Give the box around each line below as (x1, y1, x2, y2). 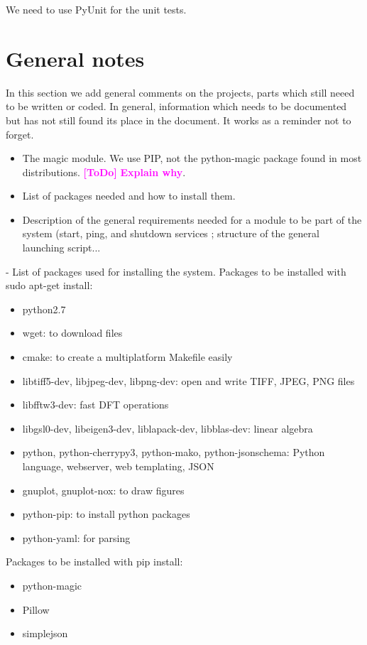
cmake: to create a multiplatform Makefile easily (22, 349, 233, 364)
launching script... (22, 240, 101, 255)
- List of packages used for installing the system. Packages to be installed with (6, 264, 346, 278)
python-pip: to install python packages (22, 506, 190, 521)
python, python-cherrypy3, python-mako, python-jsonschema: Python (22, 445, 325, 460)
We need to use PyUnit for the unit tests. (6, 2, 187, 16)
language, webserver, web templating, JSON (22, 459, 214, 473)
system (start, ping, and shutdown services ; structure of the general (22, 226, 319, 241)
